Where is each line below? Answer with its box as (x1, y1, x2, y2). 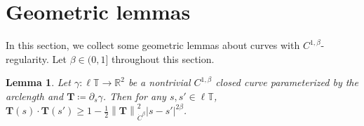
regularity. (6, 51, 49, 66)
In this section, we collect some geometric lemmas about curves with (6, 38, 300, 52)
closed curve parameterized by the (215, 75, 358, 90)
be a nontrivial (128, 75, 191, 90)
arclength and (6, 88, 64, 103)
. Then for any (102, 88, 166, 103)
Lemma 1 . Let (6, 75, 71, 90)
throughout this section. (111, 51, 215, 66)
